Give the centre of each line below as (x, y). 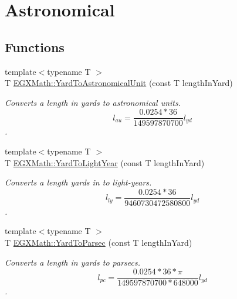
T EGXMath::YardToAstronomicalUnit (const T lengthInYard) (119, 83)
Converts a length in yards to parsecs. (72, 262)
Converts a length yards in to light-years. (78, 182)
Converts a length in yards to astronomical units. (93, 102)
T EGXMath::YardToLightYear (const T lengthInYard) (105, 162)
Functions (35, 47)
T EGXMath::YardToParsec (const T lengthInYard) (99, 243)
